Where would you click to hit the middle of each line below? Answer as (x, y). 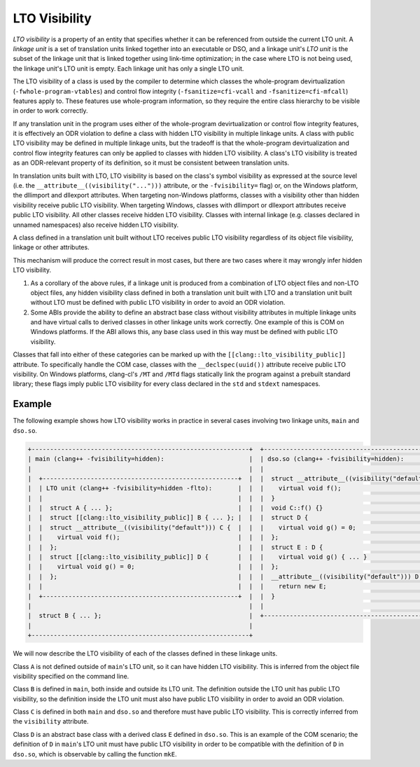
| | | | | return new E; (177, 586)
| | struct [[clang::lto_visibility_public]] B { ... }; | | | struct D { (168, 518)
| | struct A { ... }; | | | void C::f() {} (175, 508)
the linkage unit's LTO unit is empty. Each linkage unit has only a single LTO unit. (128, 68)
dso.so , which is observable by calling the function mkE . (95, 754)
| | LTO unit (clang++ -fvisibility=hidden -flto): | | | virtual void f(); (185, 488)
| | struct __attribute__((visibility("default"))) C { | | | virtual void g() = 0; (192, 527)
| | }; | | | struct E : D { (175, 547)
